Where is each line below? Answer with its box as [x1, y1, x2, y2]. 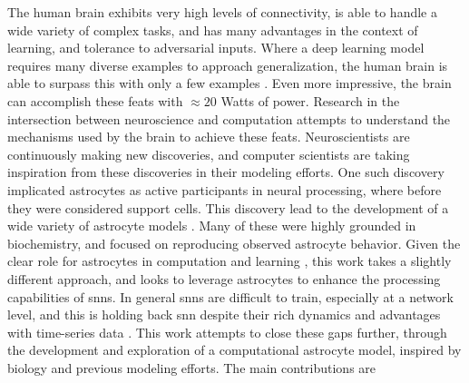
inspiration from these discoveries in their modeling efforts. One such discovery [7, 162, 445, 182]
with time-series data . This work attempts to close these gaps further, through [7, 322, 447, 341]
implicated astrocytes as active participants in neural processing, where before [7, 180, 442, 199]
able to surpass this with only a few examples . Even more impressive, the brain [7, 74, 452, 93]
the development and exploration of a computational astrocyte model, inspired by [7, 340, 462, 359]
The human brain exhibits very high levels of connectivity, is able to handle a [7, 3, 437, 21]
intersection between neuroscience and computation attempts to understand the [7, 109, 451, 128]
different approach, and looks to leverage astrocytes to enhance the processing [7, 269, 441, 288]
